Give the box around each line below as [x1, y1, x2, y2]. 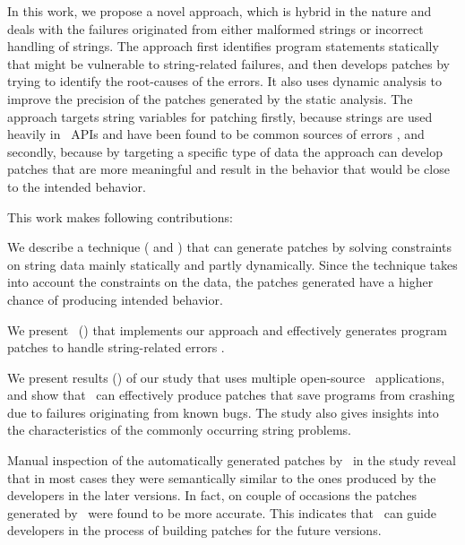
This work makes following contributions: [7, 207, 233, 226]
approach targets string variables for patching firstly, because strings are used [7, 107, 433, 125]
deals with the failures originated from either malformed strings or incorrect [7, 19, 424, 38]
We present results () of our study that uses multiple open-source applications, [7, 368, 445, 386]
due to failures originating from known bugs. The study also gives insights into [7, 402, 439, 421]
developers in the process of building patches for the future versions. [7, 521, 382, 540]
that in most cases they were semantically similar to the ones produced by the [7, 468, 436, 487]
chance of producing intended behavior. [7, 290, 223, 308]
